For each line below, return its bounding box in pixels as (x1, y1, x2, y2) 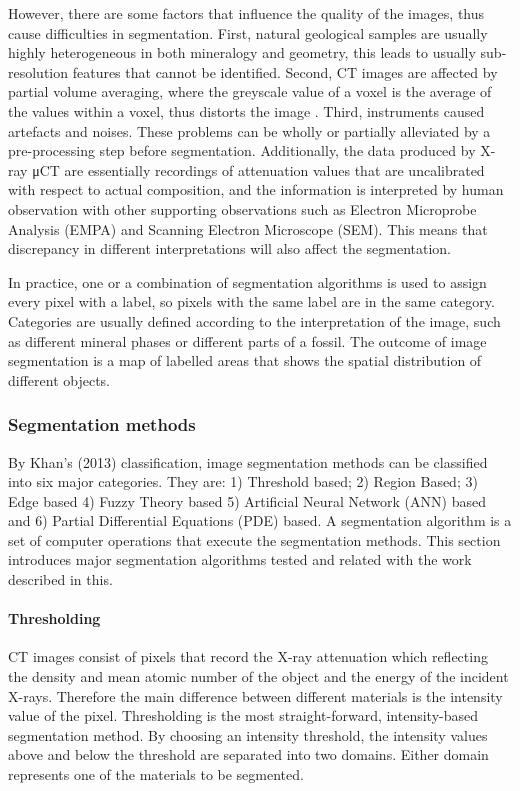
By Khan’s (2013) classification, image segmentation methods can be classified (8, 451, 488, 472)
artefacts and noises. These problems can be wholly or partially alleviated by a (8, 120, 491, 141)
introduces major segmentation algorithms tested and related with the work (8, 549, 472, 570)
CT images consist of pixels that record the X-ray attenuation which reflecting (8, 646, 488, 667)
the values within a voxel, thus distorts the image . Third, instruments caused (8, 100, 485, 121)
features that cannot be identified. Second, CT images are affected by (72, 61, 498, 82)
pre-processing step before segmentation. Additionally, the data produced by (8, 140, 476, 161)
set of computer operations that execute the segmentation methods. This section (8, 529, 501, 550)
